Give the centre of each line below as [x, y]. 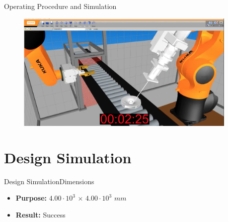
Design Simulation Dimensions [49, 181]
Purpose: [31, 198]
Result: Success [40, 215]
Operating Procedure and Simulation [60, 6]
